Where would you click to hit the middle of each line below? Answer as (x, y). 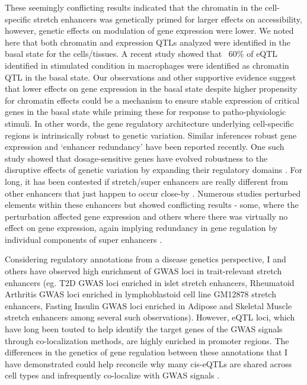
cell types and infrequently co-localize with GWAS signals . (112, 375)
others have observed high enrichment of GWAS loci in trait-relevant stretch (143, 271)
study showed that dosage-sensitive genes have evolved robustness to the (136, 158)
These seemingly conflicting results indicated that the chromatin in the (134, 7)
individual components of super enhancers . (84, 239)
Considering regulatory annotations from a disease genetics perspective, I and (145, 259)
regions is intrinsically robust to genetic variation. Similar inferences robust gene (151, 135)
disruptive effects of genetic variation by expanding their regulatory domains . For (153, 170)
